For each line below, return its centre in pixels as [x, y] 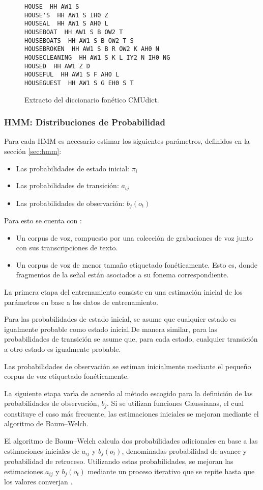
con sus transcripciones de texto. [67, 248]
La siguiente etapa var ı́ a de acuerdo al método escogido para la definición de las [128, 393]
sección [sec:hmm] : [33, 151]
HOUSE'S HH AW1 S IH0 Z [66, 15]
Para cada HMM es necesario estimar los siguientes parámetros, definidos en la [127, 141]
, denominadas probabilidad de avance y [184, 450]
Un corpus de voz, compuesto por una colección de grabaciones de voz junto [135, 237]
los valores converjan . [38, 482]
